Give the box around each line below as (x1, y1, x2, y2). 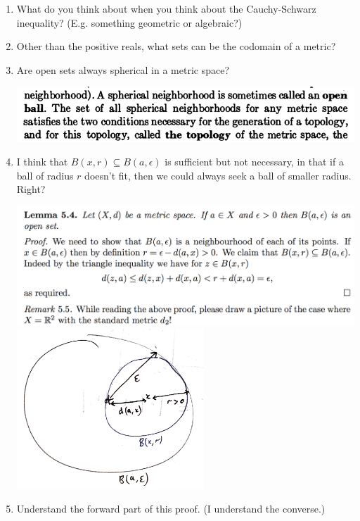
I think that (16, 154, 68, 169)
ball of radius (16, 168, 74, 182)
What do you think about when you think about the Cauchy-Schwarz (16, 1, 316, 15)
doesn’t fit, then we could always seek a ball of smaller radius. (84, 168, 352, 182)
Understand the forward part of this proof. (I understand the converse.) (16, 501, 326, 516)
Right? (16, 182, 46, 196)
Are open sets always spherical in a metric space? (16, 62, 230, 77)
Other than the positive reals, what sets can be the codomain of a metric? (16, 39, 336, 54)
